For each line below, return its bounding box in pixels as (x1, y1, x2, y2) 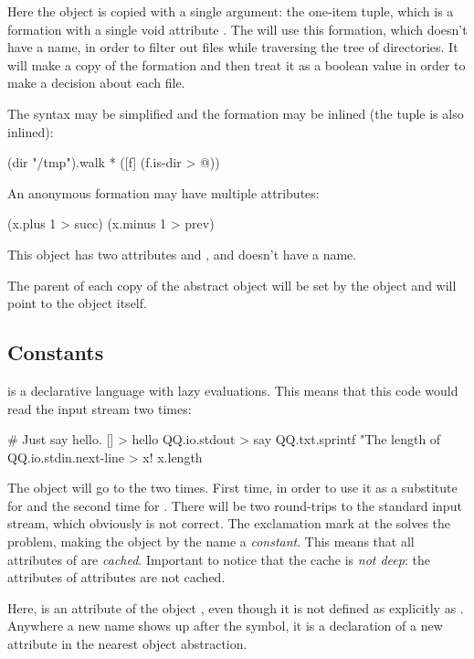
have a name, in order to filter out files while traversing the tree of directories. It (7, 37, 458, 57)
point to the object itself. (7, 293, 147, 313)
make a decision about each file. (7, 73, 185, 92)
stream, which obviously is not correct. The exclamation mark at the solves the (7, 514, 451, 533)
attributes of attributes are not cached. (7, 568, 226, 587)
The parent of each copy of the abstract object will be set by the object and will (7, 275, 457, 294)
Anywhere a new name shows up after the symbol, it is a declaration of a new (7, 616, 443, 635)
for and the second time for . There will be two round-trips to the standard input (7, 495, 462, 515)
